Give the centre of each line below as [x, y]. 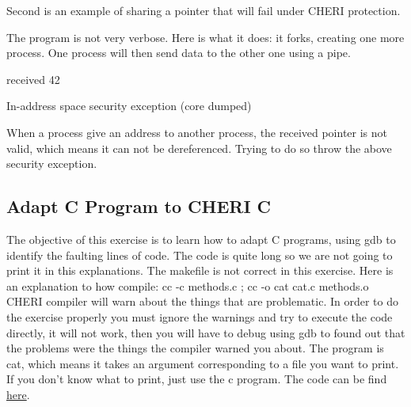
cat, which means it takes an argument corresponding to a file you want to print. [203, 363]
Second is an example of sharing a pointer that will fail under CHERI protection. [204, 10]
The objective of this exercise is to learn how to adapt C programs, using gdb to [201, 239]
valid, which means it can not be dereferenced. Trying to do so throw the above [199, 148]
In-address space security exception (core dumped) [129, 106]
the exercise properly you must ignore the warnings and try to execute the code [200, 316]
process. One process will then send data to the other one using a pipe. [179, 53]
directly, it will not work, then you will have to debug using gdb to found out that [206, 332]
